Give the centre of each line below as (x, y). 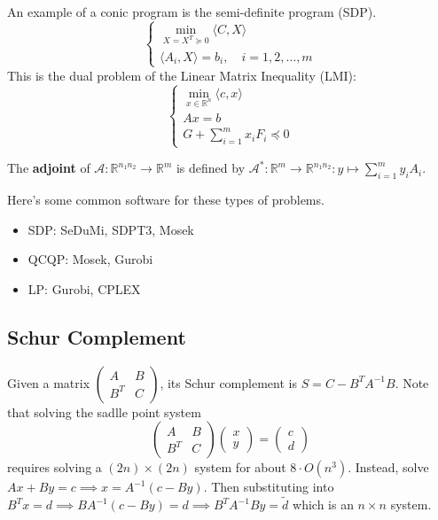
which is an (323, 504)
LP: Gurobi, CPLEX (84, 288)
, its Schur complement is (228, 382)
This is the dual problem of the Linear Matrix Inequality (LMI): (182, 75)
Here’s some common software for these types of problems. (166, 200)
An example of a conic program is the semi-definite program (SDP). (192, 12)
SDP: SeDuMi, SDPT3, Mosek (111, 229)
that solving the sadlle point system (104, 411)
